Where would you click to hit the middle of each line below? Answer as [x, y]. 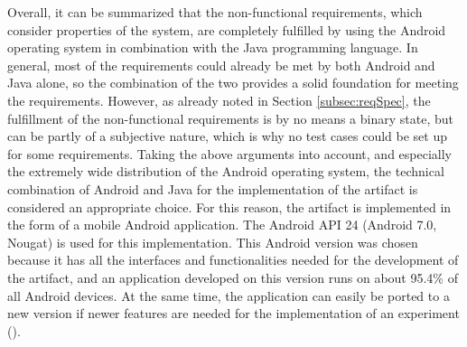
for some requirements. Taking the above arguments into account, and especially [229, 153]
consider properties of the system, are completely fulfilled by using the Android [227, 29]
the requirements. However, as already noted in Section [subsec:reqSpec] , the [219, 100]
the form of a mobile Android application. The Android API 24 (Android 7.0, [222, 225]
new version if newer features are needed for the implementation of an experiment [233, 313]
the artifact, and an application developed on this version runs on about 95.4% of [233, 277]
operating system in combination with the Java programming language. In [213, 47]
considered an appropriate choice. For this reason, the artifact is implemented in [229, 206]
